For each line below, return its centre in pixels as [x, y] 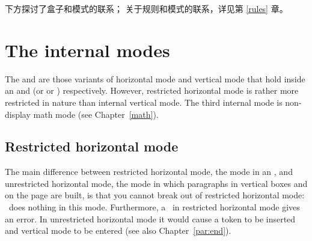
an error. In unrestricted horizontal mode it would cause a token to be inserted [150, 218]
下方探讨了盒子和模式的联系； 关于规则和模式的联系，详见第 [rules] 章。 [146, 8]
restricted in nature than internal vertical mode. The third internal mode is [144, 102]
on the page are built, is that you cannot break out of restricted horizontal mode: [155, 195]
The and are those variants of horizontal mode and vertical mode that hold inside [155, 78]
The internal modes [87, 50]
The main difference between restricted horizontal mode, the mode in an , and [149, 172]
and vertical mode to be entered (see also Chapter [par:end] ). [118, 230]
